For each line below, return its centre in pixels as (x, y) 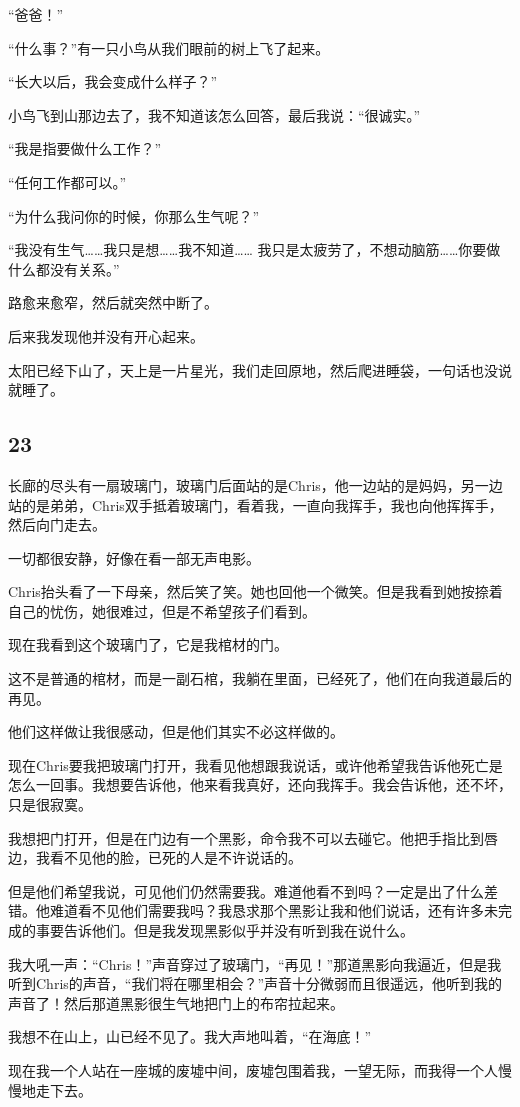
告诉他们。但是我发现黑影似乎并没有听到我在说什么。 (238, 930)
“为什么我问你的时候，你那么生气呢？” (134, 215)
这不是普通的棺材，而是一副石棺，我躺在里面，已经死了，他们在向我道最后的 (260, 678)
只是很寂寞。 (50, 804)
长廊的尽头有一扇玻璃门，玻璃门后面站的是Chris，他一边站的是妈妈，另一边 (255, 484)
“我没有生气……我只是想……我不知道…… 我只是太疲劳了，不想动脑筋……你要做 (254, 249)
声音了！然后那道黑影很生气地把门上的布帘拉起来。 (176, 1002)
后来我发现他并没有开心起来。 (106, 335)
